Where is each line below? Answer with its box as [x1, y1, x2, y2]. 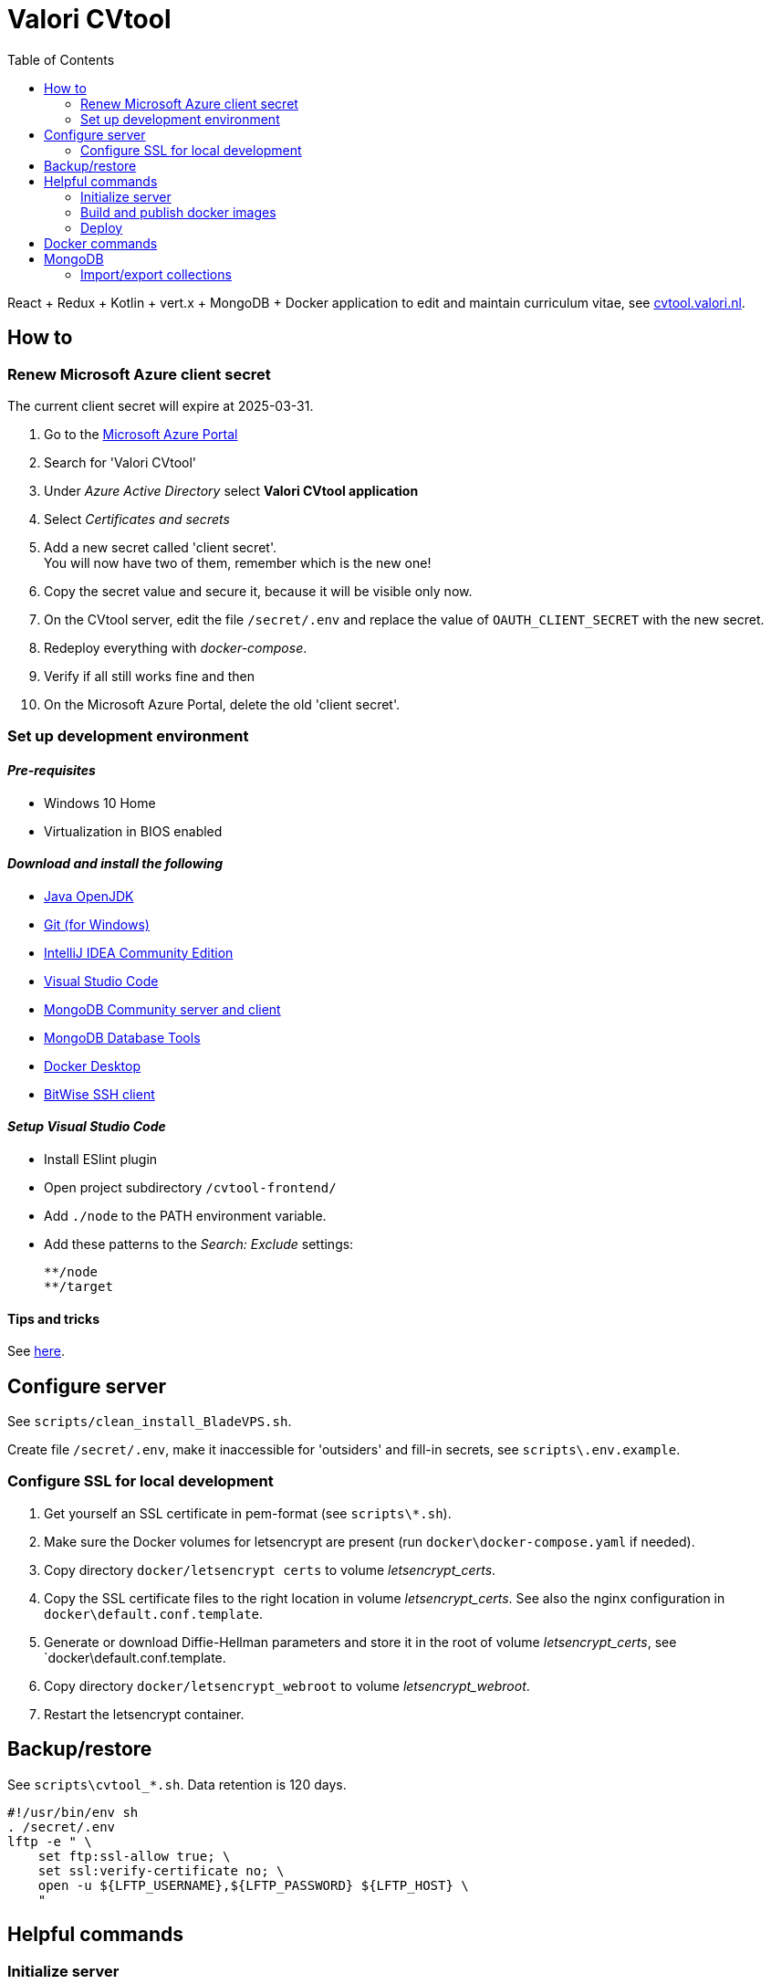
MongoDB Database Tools [44, 1029, 201, 1045]
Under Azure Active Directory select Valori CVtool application [44, 482, 419, 499]
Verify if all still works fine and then [44, 667, 255, 684]
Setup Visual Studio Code [7, 1118, 166, 1135]
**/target [44, 1279, 113, 1294]
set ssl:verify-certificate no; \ [37, 1863, 285, 1878]
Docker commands [44, 235, 158, 251]
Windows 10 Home [44, 794, 156, 811]
